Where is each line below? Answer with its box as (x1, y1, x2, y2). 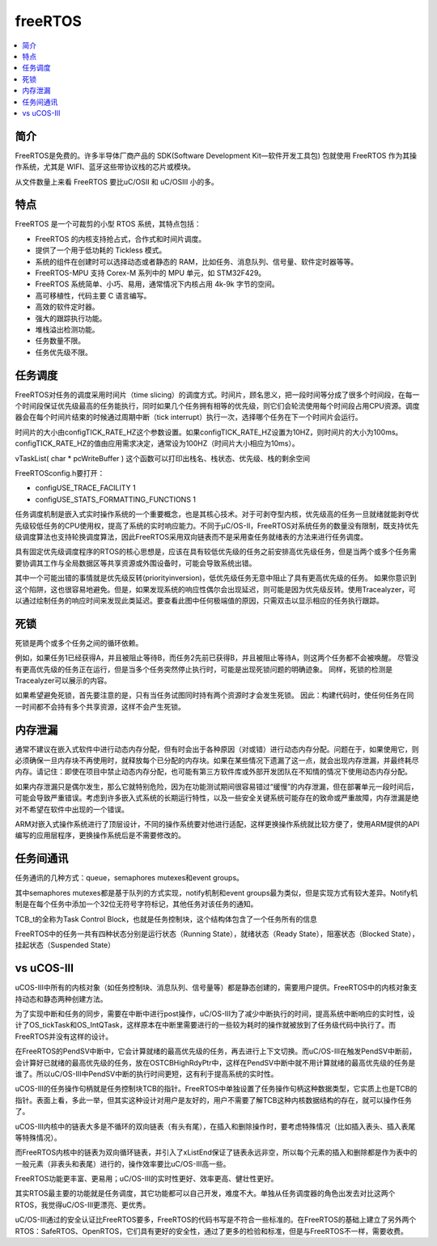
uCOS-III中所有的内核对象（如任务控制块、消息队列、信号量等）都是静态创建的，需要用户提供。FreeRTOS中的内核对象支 (15, 983, 418, 993)
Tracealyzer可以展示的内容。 (15, 676, 112, 685)
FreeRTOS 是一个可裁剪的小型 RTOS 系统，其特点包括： (15, 219, 202, 229)
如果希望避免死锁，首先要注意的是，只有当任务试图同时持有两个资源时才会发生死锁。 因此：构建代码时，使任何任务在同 (15, 690, 414, 700)
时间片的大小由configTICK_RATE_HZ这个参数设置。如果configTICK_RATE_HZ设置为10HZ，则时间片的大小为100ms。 (15, 427, 403, 437)
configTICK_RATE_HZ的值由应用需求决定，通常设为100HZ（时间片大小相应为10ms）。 (15, 439, 299, 448)
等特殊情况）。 (15, 1133, 62, 1142)
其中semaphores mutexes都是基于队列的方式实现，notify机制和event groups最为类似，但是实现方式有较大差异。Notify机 (15, 888, 418, 897)
